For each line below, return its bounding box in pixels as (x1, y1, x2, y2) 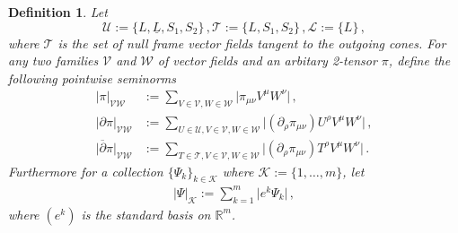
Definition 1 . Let (8, 3, 108, 21)
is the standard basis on (81, 204, 211, 223)
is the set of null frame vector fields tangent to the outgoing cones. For (57, 33, 446, 52)
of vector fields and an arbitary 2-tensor (157, 51, 377, 70)
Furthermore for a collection (8, 161, 163, 180)
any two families (8, 51, 99, 70)
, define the (388, 51, 451, 70)
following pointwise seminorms (8, 68, 176, 87)
